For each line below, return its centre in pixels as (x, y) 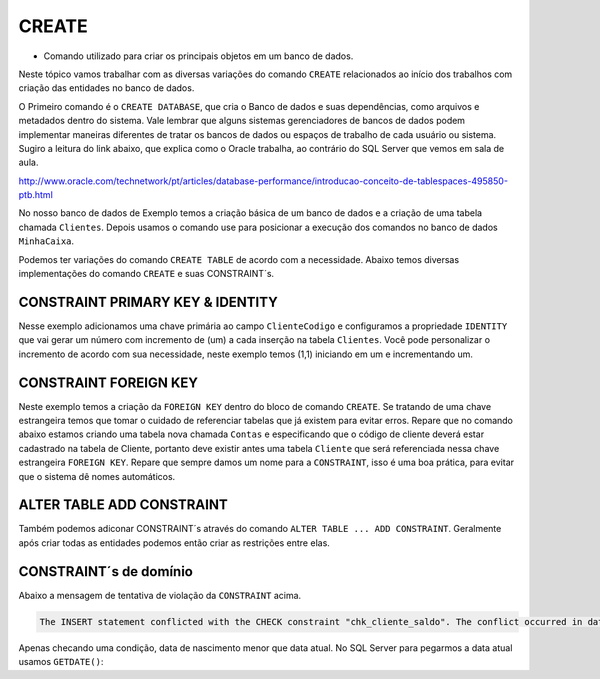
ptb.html (36, 195)
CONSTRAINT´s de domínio (106, 571)
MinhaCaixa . (46, 241)
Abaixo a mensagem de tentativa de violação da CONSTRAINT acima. (160, 595)
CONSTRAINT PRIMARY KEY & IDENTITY (148, 301)
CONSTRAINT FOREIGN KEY (108, 382)
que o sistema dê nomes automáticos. (97, 476)
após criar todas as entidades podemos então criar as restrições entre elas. (174, 542)
